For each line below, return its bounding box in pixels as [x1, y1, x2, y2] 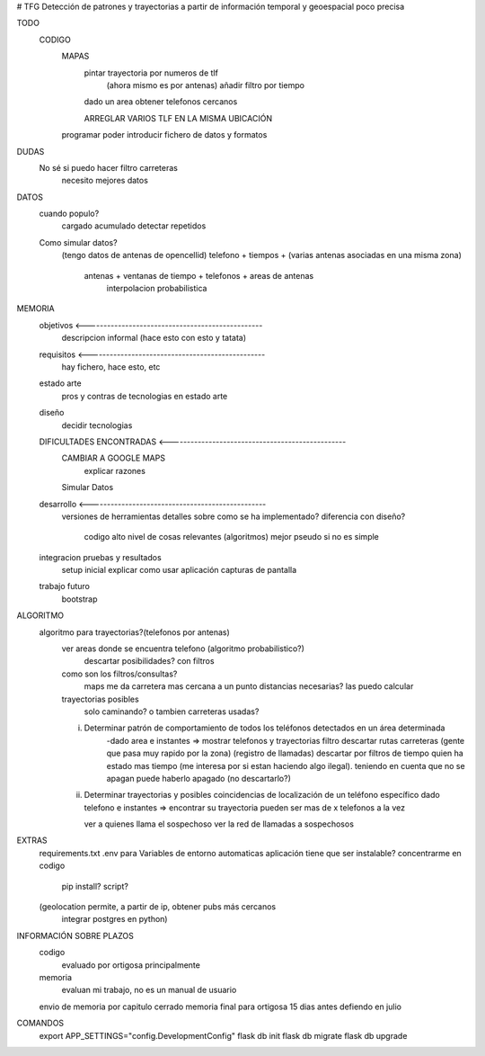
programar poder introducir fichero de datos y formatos [61, 130, 268, 140]
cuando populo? [39, 208, 100, 219]
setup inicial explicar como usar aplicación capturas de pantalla [61, 565, 297, 576]
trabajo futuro [39, 581, 90, 592]
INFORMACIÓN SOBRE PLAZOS [16, 930, 135, 941]
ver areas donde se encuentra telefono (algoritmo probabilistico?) [61, 643, 305, 654]
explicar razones [84, 465, 145, 476]
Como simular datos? [39, 237, 118, 247]
